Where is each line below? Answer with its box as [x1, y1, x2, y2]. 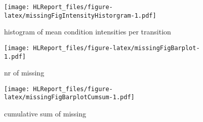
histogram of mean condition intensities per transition [4, 26, 171, 37]
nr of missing [4, 67, 45, 78]
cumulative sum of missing [4, 108, 86, 119]
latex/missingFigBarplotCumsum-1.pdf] [4, 94, 135, 101]
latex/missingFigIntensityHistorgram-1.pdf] [4, 12, 156, 19]
